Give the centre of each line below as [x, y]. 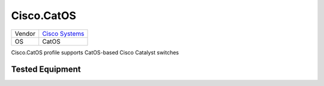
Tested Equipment [46, 70]
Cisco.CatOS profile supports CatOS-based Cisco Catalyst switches [95, 52]
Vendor [25, 33]
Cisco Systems [63, 33]
